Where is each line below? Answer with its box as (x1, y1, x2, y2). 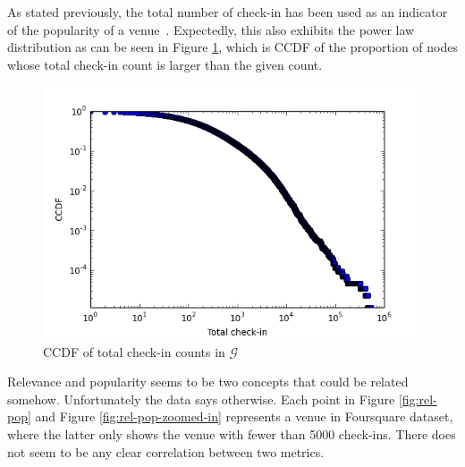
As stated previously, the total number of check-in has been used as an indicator (7, 3, 448, 21)
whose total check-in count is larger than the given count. (7, 55, 323, 73)
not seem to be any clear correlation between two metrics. (7, 442, 325, 461)
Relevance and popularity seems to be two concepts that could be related (7, 372, 409, 391)
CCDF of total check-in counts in (43, 342, 225, 361)
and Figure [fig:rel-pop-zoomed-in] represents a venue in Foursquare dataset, (35, 407, 453, 426)
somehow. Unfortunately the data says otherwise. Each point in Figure (7, 389, 395, 408)
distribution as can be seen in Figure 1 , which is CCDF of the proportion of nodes (7, 38, 458, 56)
